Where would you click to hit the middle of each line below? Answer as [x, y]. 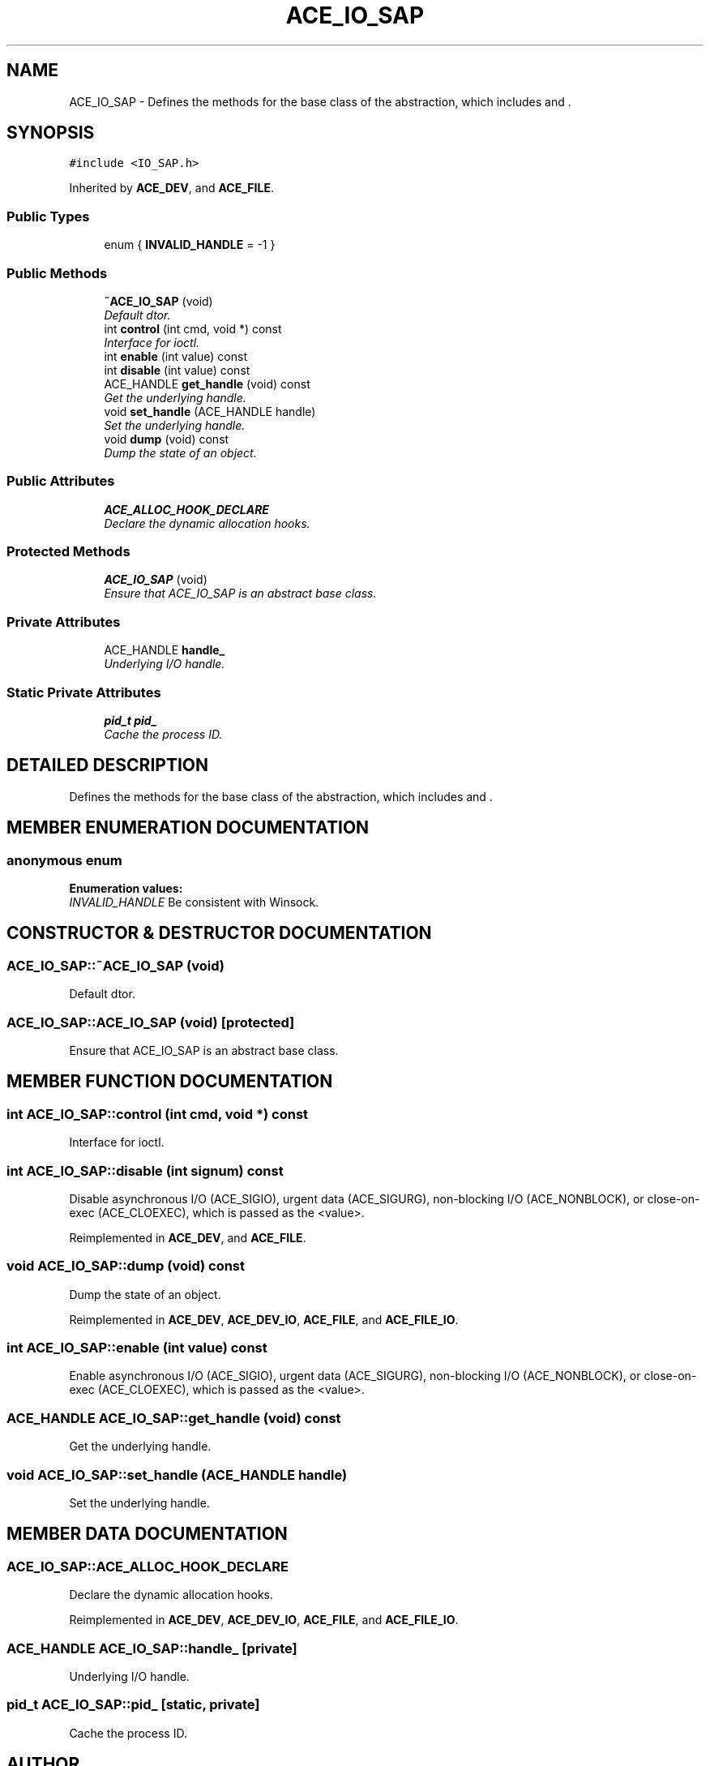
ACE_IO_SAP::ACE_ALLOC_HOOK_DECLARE [148, 1566]
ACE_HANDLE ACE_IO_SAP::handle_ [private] [152, 1648]
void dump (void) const [167, 439]
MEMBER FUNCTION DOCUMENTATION [170, 1082]
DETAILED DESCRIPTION [108, 765]
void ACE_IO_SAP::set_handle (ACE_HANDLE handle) [177, 1475]
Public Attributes [61, 481]
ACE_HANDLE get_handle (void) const [207, 384]
